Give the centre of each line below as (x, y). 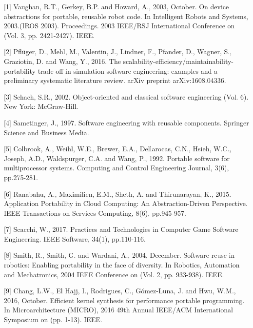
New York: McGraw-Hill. (41, 106)
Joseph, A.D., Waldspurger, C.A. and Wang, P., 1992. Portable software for (117, 158)
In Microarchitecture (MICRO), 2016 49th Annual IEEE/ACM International (118, 310)
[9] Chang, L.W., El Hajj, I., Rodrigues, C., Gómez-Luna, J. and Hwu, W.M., (120, 291)
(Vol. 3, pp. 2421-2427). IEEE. (49, 35)
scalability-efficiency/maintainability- (178, 61)
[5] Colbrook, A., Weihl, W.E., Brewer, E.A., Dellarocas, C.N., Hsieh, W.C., (118, 149)
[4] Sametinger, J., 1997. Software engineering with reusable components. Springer (126, 122)
